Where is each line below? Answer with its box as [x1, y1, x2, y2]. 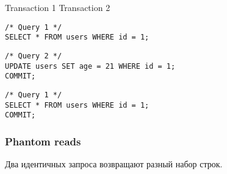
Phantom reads [5, 133, 81, 148]
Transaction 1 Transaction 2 [5, 1, 110, 13]
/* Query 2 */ [5, 51, 62, 60]
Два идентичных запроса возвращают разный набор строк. [5, 158, 223, 170]
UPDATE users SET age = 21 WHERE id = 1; [5, 61, 176, 71]
